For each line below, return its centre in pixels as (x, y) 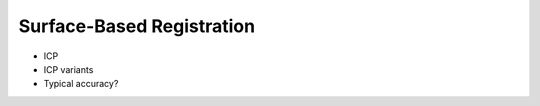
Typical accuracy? (81, 84)
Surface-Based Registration (136, 26)
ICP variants (68, 69)
